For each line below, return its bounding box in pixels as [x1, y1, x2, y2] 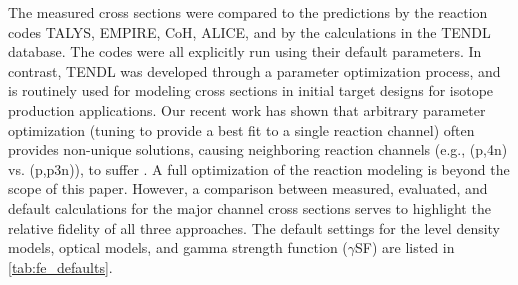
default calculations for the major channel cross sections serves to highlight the [8, 197, 491, 218]
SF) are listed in [355, 237, 455, 258]
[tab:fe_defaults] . [8, 256, 113, 277]
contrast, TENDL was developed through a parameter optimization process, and [8, 60, 501, 81]
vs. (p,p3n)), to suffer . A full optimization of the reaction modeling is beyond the [8, 158, 510, 179]
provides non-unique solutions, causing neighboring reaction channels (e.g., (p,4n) [8, 139, 508, 160]
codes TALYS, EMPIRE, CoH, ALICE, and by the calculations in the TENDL [8, 21, 491, 42]
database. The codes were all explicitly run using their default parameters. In [8, 41, 482, 62]
